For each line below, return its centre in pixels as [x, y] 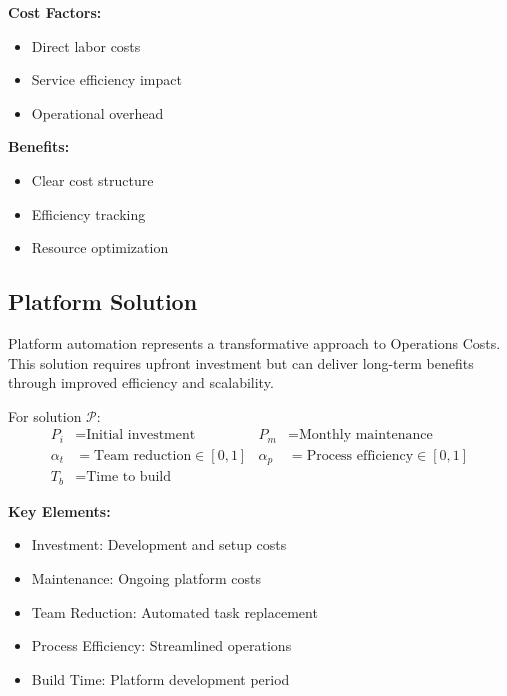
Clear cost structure [92, 179]
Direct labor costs [86, 45]
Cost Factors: [55, 12]
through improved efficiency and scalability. [141, 382]
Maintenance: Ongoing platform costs [146, 577]
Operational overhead [97, 112]
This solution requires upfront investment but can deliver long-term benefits [241, 362]
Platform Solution [103, 301]
